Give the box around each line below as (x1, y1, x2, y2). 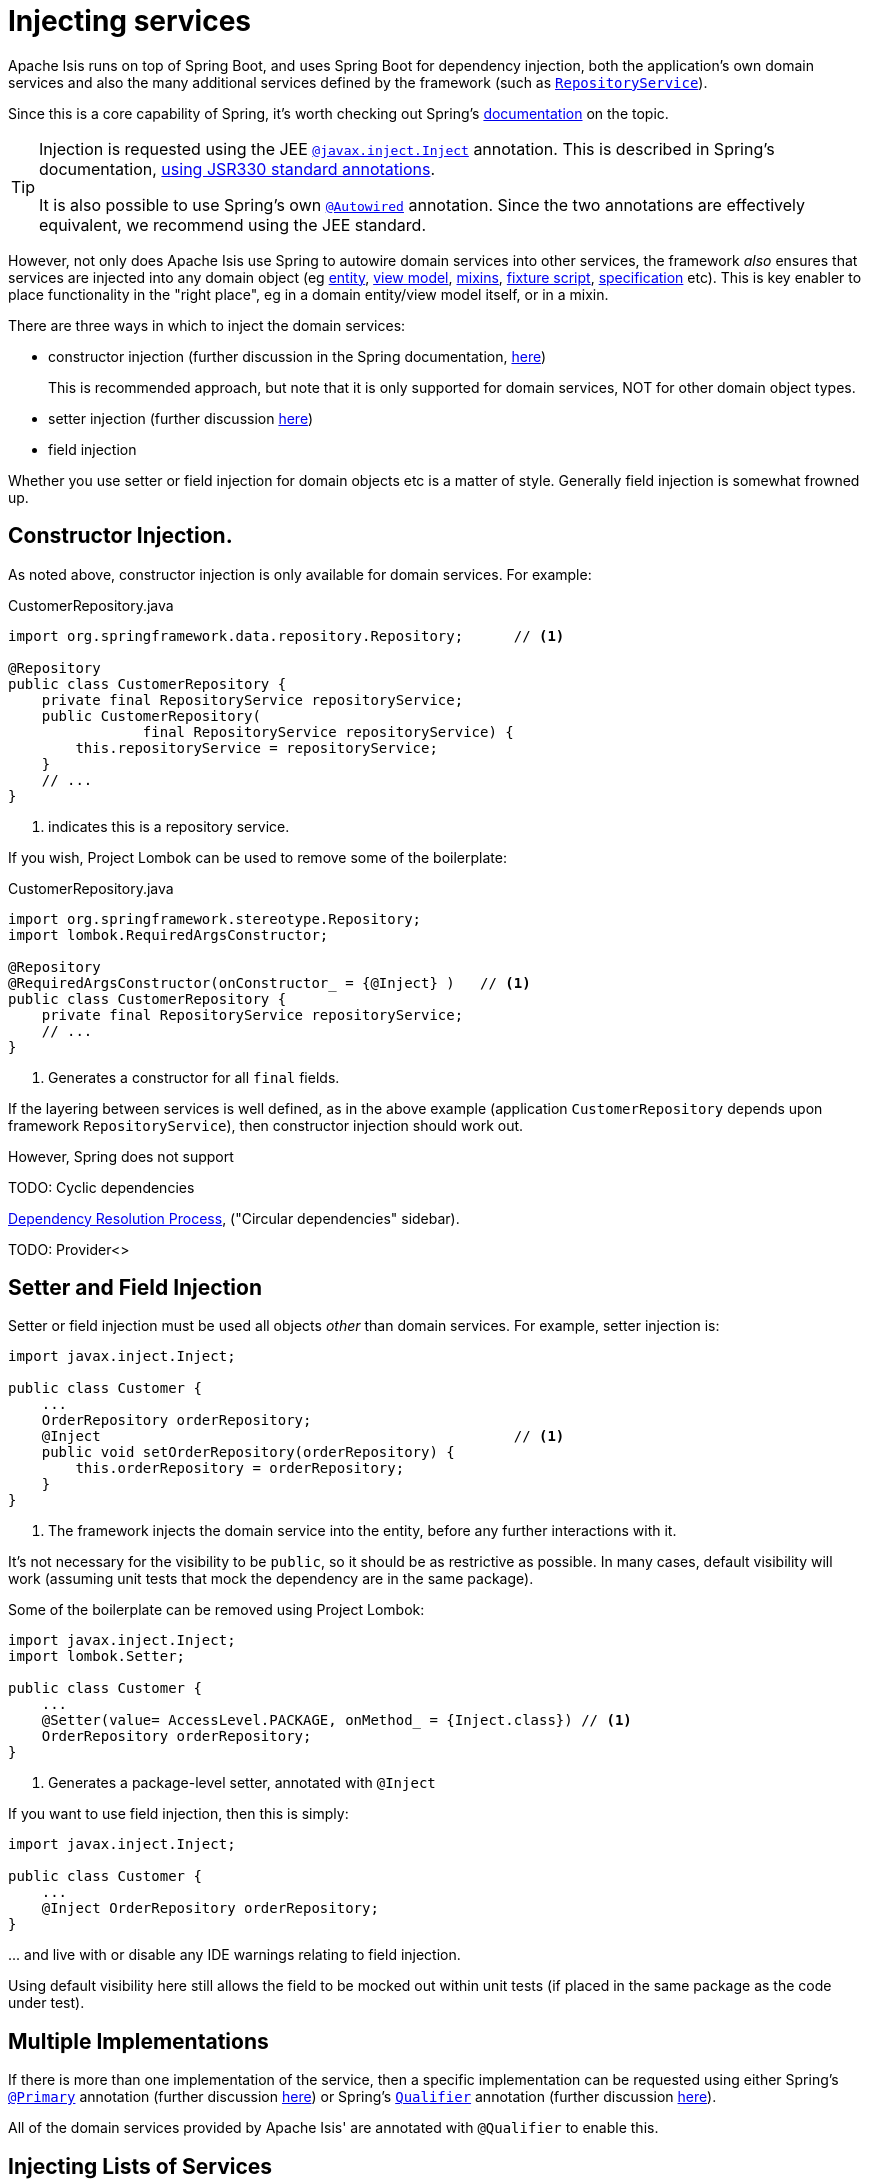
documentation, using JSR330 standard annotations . (39, 158, 435, 179)
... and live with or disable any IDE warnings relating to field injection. (8, 1946, 461, 1964)
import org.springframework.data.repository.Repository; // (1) (8, 627, 565, 644)
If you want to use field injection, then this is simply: (8, 1805, 349, 1823)
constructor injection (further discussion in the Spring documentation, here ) (48, 347, 547, 365)
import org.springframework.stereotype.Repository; (8, 910, 422, 927)
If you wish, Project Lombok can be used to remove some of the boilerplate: (8, 848, 507, 866)
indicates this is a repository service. (48, 817, 290, 835)
